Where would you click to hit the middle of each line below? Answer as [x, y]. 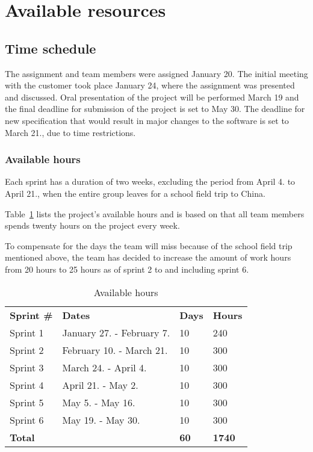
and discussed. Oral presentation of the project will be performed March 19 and [152, 97]
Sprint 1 [27, 332]
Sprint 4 [27, 385]
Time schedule [51, 48]
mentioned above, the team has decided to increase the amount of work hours [148, 257]
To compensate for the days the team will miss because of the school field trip [149, 245]
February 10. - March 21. [115, 350]
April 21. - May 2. [100, 385]
